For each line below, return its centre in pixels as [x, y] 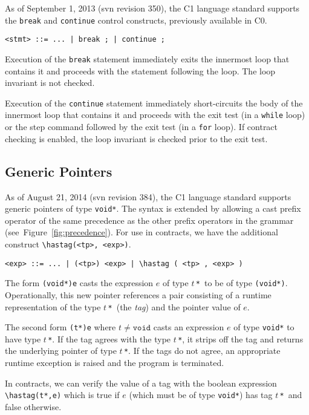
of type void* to [264, 327]
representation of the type [53, 306]
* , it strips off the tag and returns [241, 338]
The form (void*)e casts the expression [79, 283]
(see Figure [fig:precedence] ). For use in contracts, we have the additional [141, 232]
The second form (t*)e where [60, 327]
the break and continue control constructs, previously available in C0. [136, 20]
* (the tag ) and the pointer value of [174, 306]
